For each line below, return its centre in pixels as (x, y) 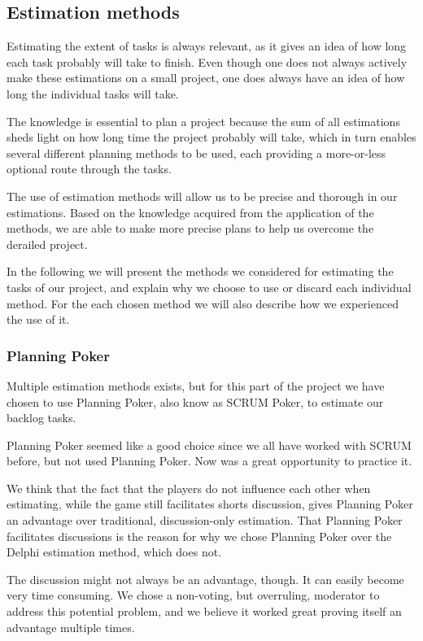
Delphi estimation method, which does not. (114, 552)
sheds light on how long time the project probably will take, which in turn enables (211, 137)
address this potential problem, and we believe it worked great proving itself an (204, 611)
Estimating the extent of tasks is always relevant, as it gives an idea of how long (207, 46)
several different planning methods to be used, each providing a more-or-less (196, 153)
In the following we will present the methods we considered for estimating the (200, 271)
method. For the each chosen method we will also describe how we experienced (203, 303)
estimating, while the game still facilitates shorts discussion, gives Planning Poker (210, 504)
